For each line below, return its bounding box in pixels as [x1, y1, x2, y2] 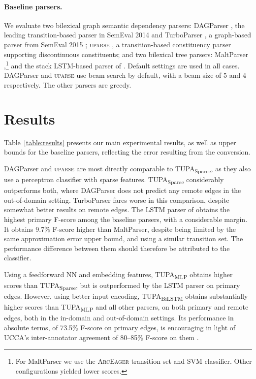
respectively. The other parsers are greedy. [4, 80, 131, 90]
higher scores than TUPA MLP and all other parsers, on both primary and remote [4, 302, 249, 314]
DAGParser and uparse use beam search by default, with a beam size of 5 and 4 [4, 70, 246, 80]
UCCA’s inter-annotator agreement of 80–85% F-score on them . [4, 332, 199, 342]
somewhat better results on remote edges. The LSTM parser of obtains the [4, 204, 230, 215]
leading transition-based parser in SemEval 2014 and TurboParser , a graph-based [4, 30, 251, 40]
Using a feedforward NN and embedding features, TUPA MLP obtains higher [4, 269, 233, 281]
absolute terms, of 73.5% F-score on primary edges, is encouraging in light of [4, 322, 236, 333]
